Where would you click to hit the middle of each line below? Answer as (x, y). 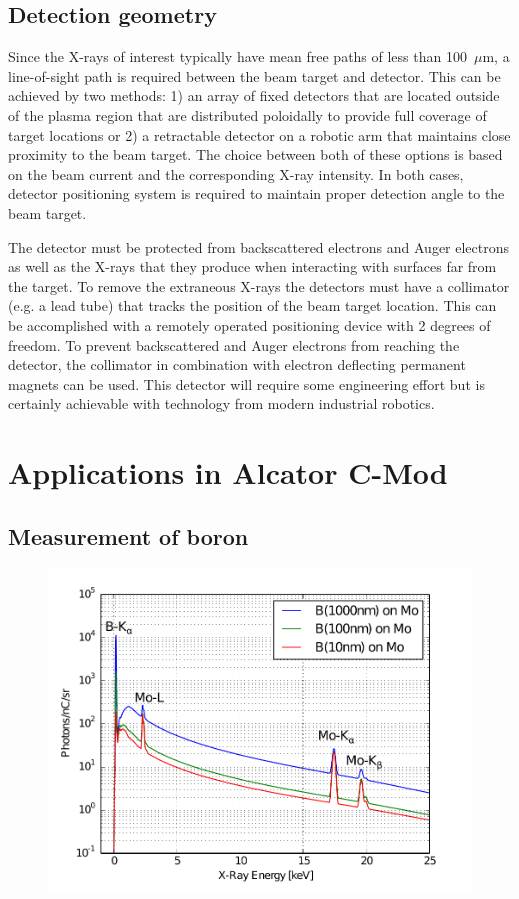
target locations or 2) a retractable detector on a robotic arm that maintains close (259, 134)
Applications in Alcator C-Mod (228, 472)
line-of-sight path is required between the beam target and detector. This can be (254, 75)
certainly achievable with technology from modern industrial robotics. (221, 403)
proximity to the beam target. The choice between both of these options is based (255, 154)
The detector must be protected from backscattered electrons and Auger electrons (259, 246)
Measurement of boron (128, 535)
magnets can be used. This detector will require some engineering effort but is (246, 383)
